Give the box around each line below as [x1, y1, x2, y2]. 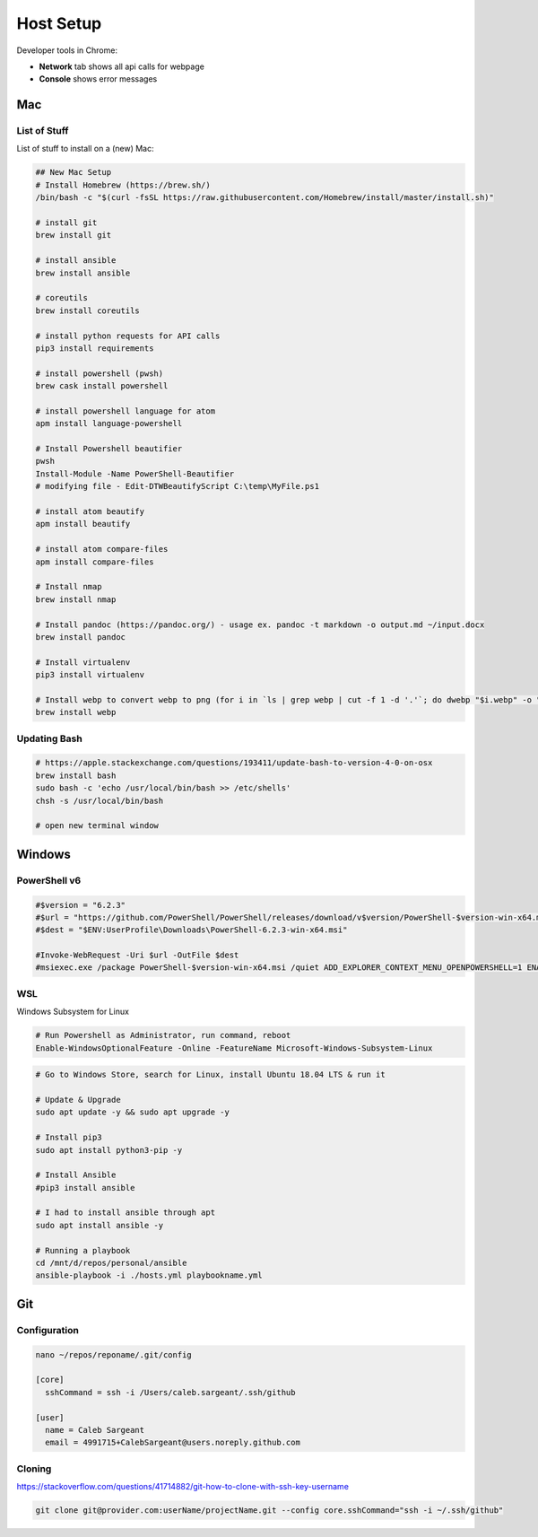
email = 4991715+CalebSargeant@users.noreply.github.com [45, 1437, 300, 1448]
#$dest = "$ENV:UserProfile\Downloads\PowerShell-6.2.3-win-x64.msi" [35, 925, 348, 935]
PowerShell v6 [16, 874, 82, 886]
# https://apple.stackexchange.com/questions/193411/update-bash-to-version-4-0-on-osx [35, 758, 433, 768]
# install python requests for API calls [35, 330, 221, 341]
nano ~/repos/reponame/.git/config [35, 1349, 192, 1359]
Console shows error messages [39, 74, 158, 84]
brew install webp [35, 707, 117, 718]
